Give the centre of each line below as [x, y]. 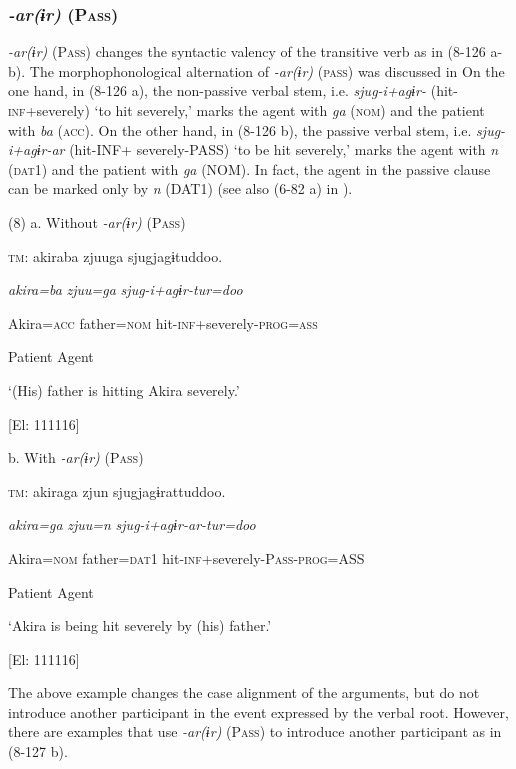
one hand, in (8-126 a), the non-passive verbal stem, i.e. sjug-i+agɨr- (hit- [233, 90]
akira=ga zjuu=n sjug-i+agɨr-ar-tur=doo [132, 524]
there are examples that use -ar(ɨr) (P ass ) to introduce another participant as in [255, 731]
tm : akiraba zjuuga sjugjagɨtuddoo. [115, 255]
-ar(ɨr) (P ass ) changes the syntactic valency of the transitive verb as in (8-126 [247, 51]
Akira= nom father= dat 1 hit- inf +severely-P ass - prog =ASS [186, 557]
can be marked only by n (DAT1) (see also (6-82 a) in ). [180, 188]
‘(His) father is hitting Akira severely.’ [124, 389]
